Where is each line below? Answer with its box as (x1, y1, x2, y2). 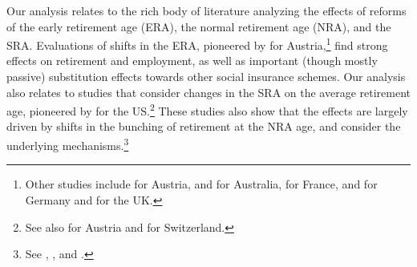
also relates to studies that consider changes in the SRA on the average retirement (6, 83, 411, 100)
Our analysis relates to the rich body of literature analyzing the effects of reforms (6, 2, 407, 18)
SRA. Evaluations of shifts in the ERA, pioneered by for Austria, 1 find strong (6, 34, 388, 53)
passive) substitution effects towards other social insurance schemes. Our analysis (6, 68, 406, 85)
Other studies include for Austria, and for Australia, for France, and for (25, 176, 378, 192)
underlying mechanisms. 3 (6, 135, 129, 153)
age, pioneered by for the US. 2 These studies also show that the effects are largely (6, 100, 408, 119)
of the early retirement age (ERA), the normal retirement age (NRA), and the (6, 18, 391, 34)
